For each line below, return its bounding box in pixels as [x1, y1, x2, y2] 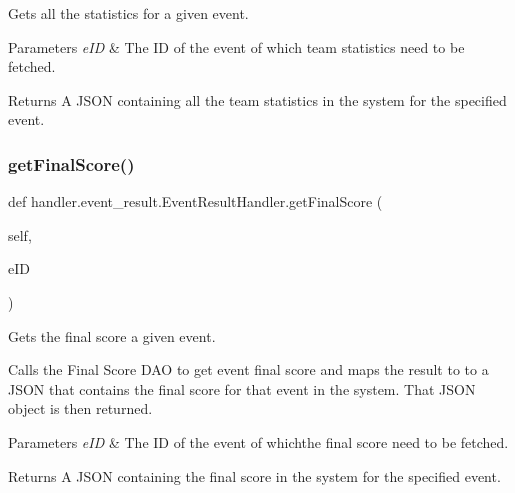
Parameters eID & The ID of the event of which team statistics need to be [8, 36, 465, 57]
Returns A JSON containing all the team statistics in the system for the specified [8, 89, 507, 110]
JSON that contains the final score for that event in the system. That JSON [8, 378, 476, 399]
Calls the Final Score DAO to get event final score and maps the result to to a [8, 359, 489, 380]
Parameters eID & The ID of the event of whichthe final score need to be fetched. [8, 431, 509, 452]
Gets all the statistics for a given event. [8, 3, 249, 23]
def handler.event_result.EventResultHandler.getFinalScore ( [8, 191, 383, 212]
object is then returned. [8, 398, 153, 419]
